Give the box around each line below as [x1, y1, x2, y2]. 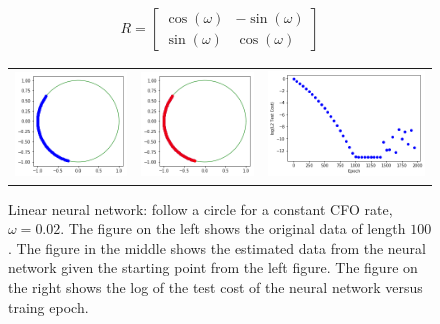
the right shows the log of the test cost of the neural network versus [8, 276, 423, 297]
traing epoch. [8, 296, 89, 317]
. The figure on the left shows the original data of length [60, 218, 406, 239]
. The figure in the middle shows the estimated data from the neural [8, 237, 426, 258]
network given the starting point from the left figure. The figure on [8, 257, 418, 278]
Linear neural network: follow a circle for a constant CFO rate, [8, 198, 393, 219]
